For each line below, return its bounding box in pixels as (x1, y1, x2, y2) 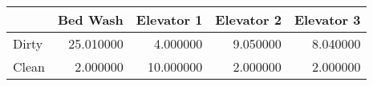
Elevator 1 (136, 10, 203, 29)
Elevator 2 (215, 10, 282, 29)
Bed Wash (58, 10, 124, 29)
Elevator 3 (294, 10, 361, 29)
